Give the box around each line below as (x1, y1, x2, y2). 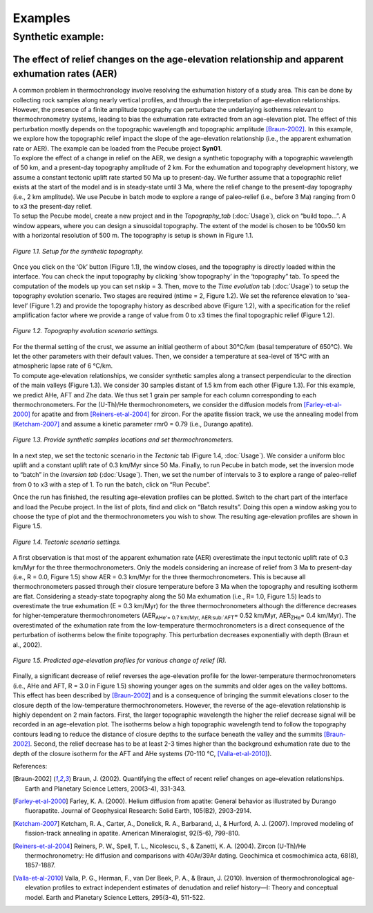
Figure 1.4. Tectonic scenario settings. (12, 538, 122, 546)
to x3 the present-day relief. (12, 203, 93, 210)
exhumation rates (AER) (12, 68, 117, 79)
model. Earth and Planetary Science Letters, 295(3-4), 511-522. (25, 893, 205, 901)
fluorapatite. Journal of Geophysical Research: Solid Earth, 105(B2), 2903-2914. (25, 807, 252, 815)
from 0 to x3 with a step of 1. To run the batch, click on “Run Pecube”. (12, 480, 211, 489)
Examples (12, 10, 70, 26)
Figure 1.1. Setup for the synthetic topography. (12, 247, 144, 255)
